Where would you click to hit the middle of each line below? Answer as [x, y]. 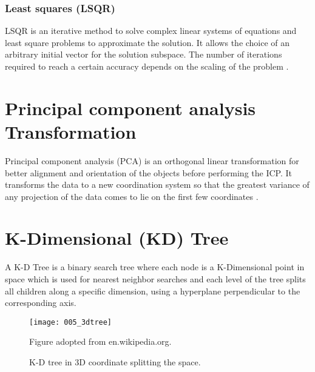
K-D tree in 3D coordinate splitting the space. [115, 362]
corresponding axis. [41, 303]
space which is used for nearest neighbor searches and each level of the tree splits [155, 279]
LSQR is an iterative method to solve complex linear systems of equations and [151, 31]
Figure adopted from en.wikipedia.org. [100, 341]
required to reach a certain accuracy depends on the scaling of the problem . [147, 66]
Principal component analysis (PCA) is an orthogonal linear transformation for [152, 160]
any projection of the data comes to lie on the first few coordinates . [132, 196]
